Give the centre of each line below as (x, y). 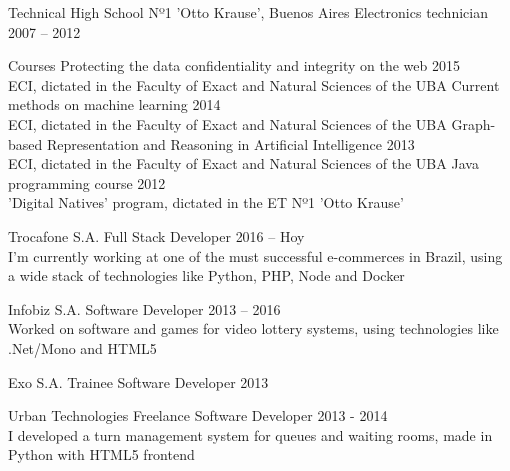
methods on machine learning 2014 (114, 104)
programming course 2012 (87, 182)
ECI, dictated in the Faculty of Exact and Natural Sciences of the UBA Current (254, 84)
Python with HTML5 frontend (101, 454)
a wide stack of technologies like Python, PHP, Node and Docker (206, 275)
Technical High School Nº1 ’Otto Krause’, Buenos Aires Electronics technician (248, 12)
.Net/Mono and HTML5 (82, 347)
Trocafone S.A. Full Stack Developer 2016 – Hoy (156, 235)
